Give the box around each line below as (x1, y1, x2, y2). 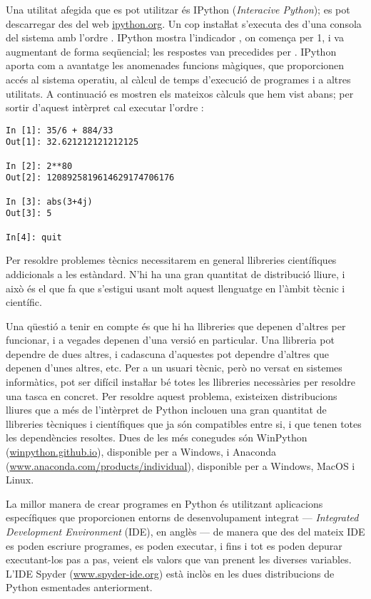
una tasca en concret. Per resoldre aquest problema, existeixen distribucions (6, 388, 337, 403)
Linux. (6, 472, 34, 487)
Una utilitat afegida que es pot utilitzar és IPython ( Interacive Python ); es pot (6, 2, 350, 16)
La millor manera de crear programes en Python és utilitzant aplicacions (6, 496, 323, 511)
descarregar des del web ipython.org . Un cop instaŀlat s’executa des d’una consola (6, 16, 362, 31)
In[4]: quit (6, 232, 62, 242)
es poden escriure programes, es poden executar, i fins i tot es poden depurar (6, 538, 342, 553)
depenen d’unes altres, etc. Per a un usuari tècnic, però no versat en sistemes (6, 360, 342, 375)
